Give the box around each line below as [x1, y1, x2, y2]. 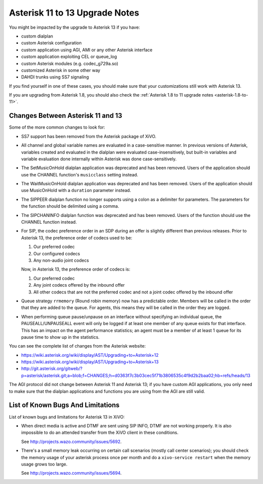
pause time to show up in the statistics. [21, 334, 100, 340]
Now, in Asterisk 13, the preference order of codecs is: [21, 266, 131, 272]
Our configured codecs [33, 251, 80, 256]
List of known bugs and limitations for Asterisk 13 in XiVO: [9, 414, 125, 420]
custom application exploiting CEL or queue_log [21, 54, 117, 59]
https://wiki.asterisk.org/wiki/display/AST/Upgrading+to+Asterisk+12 [21, 352, 159, 358]
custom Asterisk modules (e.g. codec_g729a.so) [21, 60, 119, 66]
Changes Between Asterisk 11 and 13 [9, 112, 123, 120]
